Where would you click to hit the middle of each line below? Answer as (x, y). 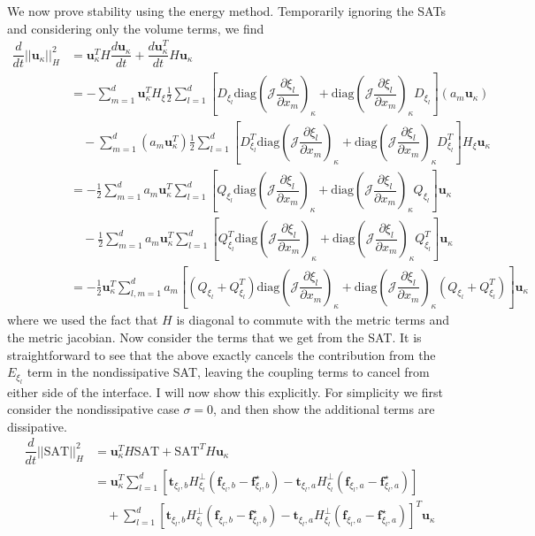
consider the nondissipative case (93, 409)
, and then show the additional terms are (324, 409)
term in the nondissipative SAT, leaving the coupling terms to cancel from (228, 372)
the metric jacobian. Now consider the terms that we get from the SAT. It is (214, 337)
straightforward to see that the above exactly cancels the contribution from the (222, 354)
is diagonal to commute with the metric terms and (313, 320)
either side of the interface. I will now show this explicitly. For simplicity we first (225, 391)
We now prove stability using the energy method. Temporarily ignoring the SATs (226, 11)
